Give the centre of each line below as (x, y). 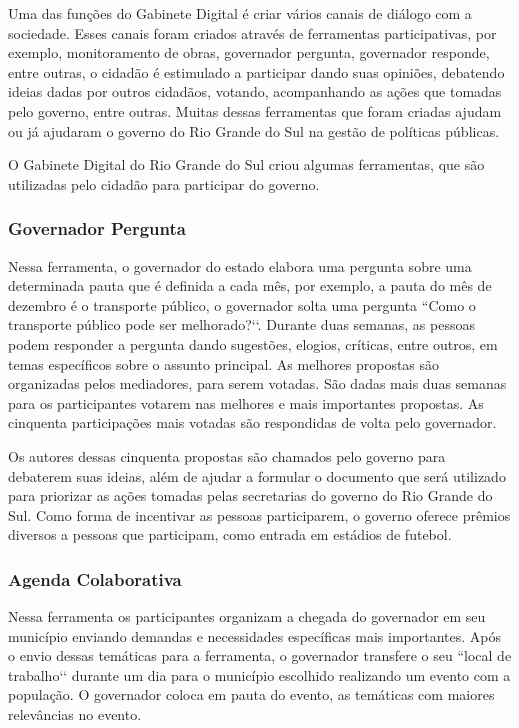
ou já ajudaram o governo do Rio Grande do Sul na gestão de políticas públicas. (254, 130)
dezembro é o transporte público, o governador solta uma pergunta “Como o (242, 304)
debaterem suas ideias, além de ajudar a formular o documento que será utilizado (257, 475)
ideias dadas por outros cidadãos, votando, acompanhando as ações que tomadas (255, 91)
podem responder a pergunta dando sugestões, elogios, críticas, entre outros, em (253, 343)
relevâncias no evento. (75, 714)
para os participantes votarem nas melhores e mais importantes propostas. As (246, 402)
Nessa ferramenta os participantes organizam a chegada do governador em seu (247, 616)
